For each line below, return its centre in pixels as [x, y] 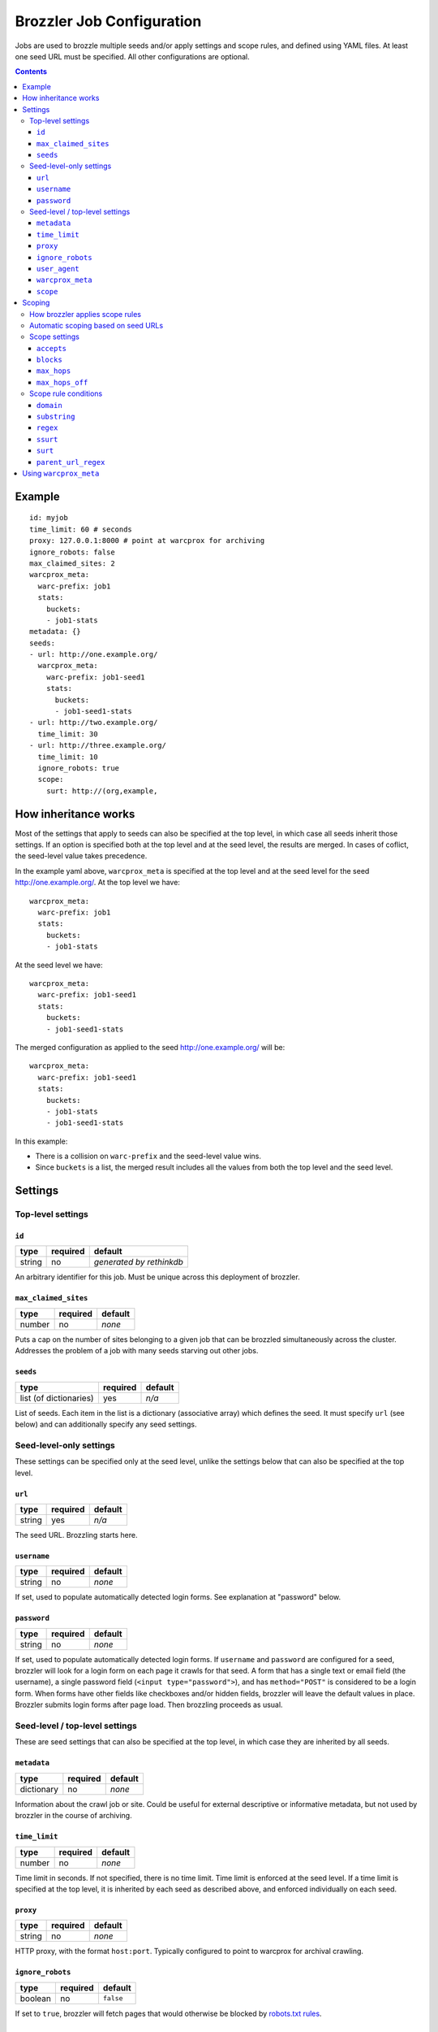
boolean [36, 1998]
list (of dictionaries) [57, 1398]
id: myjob [49, 518]
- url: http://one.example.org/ [94, 655]
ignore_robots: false [72, 552]
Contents [31, 72]
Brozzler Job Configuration [108, 21]
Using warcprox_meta [61, 473]
